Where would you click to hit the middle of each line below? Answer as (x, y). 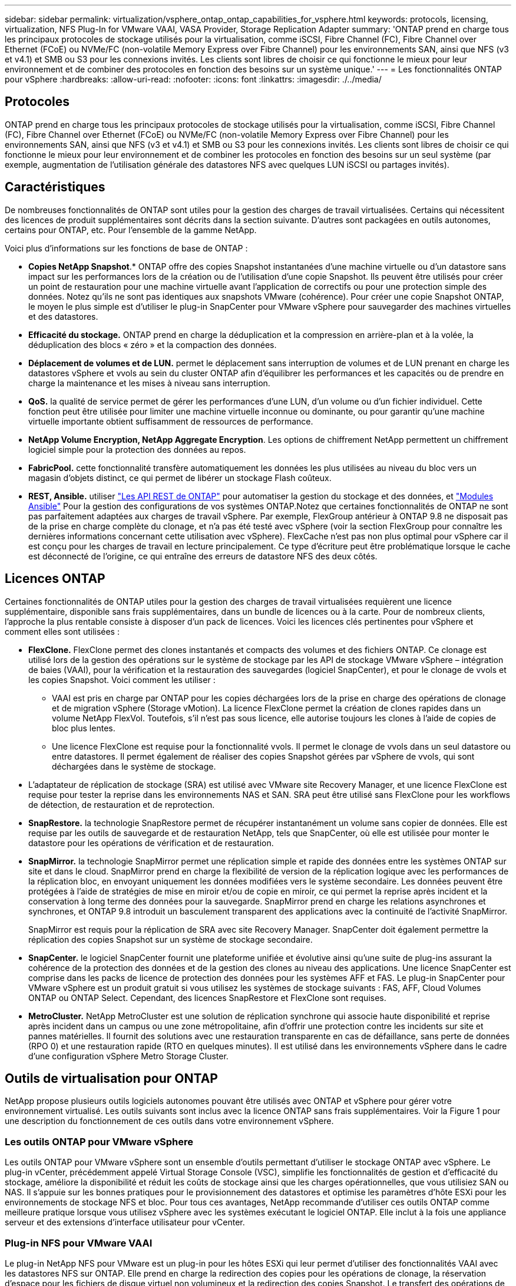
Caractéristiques (55, 187)
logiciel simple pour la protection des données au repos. (137, 449)
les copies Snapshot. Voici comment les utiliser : (122, 680)
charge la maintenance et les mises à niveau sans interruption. (149, 383)
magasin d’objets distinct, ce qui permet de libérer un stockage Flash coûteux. (180, 478)
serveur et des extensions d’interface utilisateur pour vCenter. (125, 1222)
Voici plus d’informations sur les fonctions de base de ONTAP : (126, 248)
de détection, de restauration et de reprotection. (122, 804)
